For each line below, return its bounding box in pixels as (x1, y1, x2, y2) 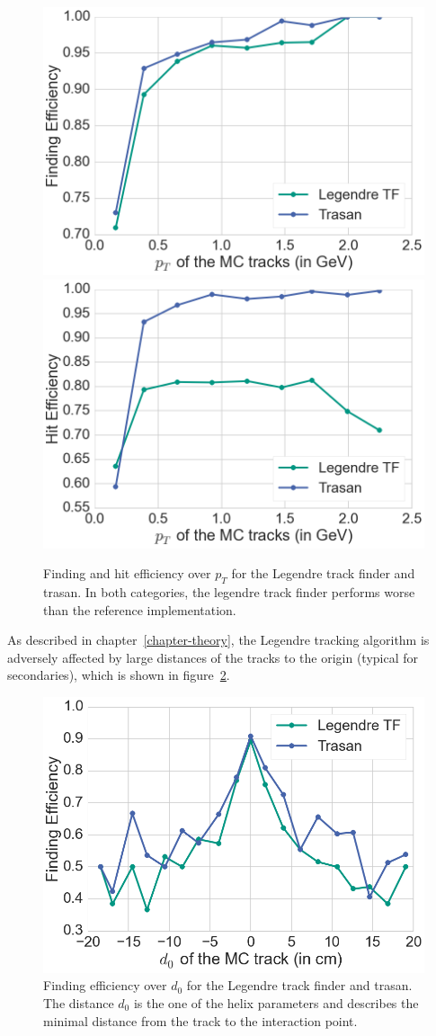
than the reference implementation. (43, 600, 236, 619)
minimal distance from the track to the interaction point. (43, 1011, 358, 1030)
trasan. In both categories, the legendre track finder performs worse (43, 582, 415, 601)
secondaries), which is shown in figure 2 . (7, 665, 230, 684)
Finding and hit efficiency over (43, 564, 211, 583)
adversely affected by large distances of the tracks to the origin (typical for (7, 647, 419, 666)
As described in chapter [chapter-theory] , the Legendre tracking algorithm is (7, 630, 430, 649)
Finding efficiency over (43, 976, 167, 995)
